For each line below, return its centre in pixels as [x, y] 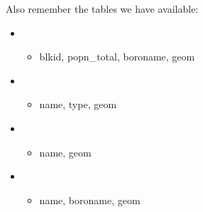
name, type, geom [78, 104]
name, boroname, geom [90, 200]
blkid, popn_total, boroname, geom [117, 57]
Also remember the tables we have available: [102, 9]
